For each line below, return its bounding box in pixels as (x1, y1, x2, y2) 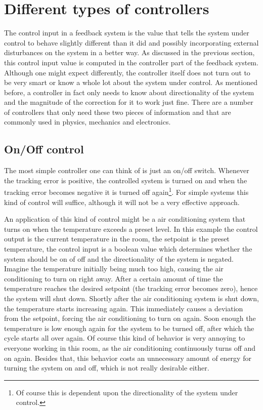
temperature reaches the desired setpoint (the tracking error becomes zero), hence (4, 283, 258, 294)
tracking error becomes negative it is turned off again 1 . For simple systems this (4, 185, 249, 197)
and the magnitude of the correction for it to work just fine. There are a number (4, 97, 253, 107)
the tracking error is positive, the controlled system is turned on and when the (4, 175, 247, 185)
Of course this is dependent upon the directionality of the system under (16, 387, 238, 397)
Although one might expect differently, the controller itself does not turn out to (4, 67, 250, 77)
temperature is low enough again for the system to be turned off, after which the (4, 322, 254, 333)
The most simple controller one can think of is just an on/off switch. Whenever (4, 165, 249, 176)
